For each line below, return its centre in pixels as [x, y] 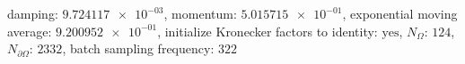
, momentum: [200, 13]
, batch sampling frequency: [138, 48]
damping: [33, 13]
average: [30, 31]
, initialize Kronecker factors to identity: [268, 31]
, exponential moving [400, 13]
